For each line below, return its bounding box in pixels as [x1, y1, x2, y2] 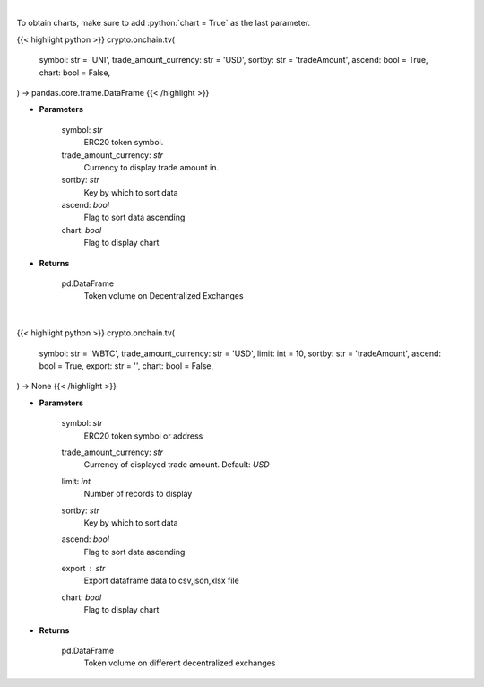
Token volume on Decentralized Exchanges [83, 291, 244, 301]
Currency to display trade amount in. [83, 161, 220, 172]
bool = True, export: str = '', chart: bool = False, [39, 360, 214, 371]
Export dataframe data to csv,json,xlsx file [83, 575, 239, 587]
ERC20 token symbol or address [83, 430, 203, 441]
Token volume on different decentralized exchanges [83, 657, 276, 668]
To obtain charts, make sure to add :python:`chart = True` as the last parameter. [16, 18, 311, 29]
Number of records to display [83, 489, 193, 500]
